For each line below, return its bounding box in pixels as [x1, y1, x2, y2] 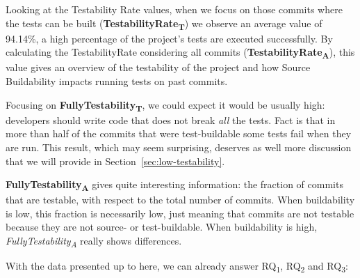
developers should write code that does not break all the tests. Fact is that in [6, 112, 336, 127]
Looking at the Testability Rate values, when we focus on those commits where [6, 2, 343, 16]
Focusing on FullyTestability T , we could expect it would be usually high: [6, 97, 325, 114]
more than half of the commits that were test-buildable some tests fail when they [6, 126, 352, 141]
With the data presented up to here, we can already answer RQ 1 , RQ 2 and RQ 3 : [6, 258, 348, 275]
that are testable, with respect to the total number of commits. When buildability [6, 192, 355, 207]
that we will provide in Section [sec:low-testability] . [6, 153, 225, 168]
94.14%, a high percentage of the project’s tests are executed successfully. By [6, 31, 333, 45]
